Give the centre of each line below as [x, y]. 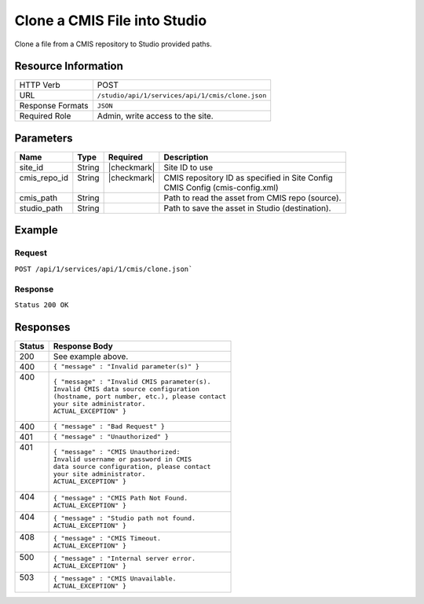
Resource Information [69, 66]
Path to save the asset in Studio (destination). [247, 208]
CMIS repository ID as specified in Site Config [248, 178]
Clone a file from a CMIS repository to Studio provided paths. [113, 44]
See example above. [91, 356]
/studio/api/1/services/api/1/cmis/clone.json [182, 95]
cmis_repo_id [44, 178]
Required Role [45, 116]
